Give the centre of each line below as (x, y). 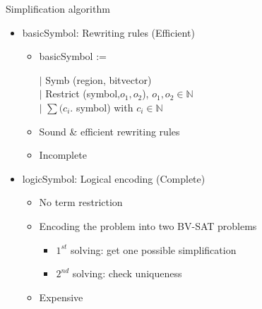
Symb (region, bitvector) (99, 79)
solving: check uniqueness (127, 273)
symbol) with (105, 107)
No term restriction (81, 202)
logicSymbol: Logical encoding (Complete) (114, 178)
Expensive (61, 297)
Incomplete (63, 155)
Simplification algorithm (58, 8)
